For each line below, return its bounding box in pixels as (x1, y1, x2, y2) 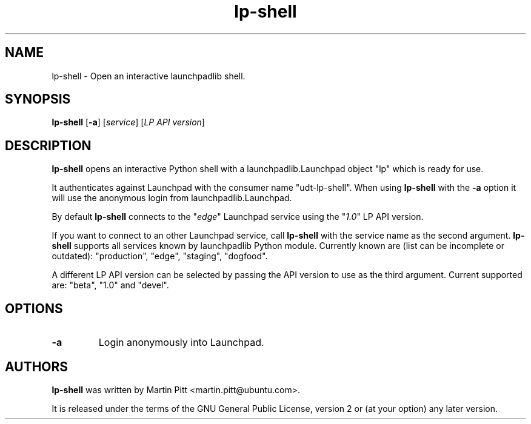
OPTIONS (5, 300, 63, 316)
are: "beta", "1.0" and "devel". (52, 280, 169, 291)
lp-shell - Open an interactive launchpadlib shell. (52, 70, 245, 81)
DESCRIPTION (5, 137, 92, 153)
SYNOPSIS (5, 91, 71, 107)
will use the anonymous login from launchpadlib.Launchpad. (52, 193, 292, 204)
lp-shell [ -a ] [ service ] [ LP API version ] (52, 117, 205, 128)
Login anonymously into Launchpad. (98, 336, 264, 349)
